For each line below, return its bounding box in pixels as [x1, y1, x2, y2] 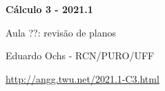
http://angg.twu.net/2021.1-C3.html [6, 71, 159, 85]
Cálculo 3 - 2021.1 [6, 2, 93, 16]
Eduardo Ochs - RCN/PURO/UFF [6, 48, 155, 63]
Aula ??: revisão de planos [6, 25, 117, 39]
